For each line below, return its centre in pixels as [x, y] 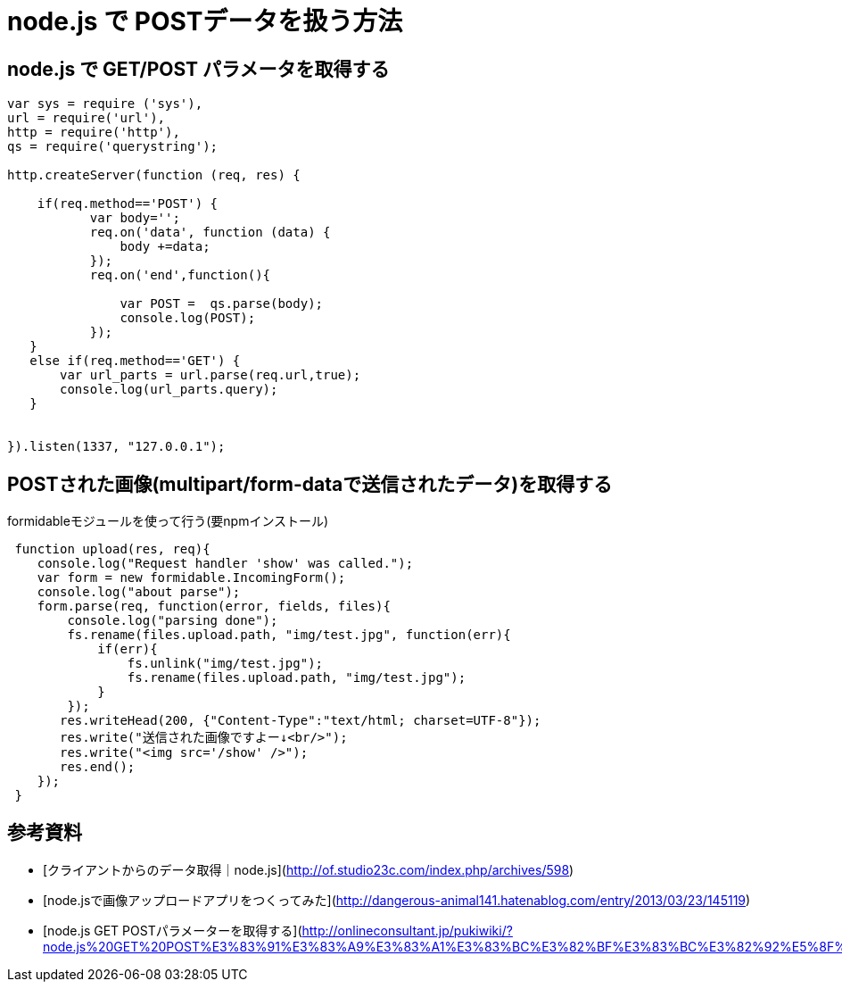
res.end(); [98, 767]
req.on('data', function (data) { [210, 233]
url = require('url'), [87, 118]
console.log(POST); [188, 318]
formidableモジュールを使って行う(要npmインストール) [168, 521]
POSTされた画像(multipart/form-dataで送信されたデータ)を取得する [310, 484]
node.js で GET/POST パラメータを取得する [198, 69]
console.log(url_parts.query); [169, 390]
